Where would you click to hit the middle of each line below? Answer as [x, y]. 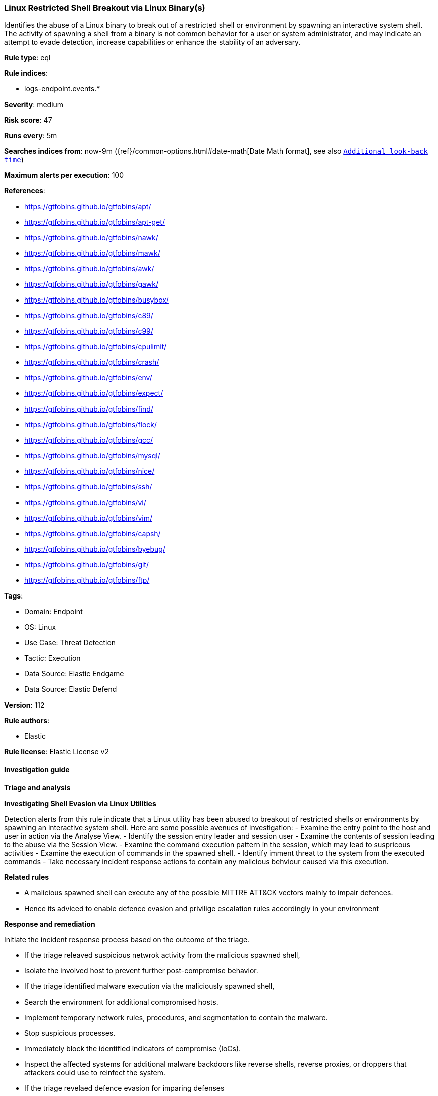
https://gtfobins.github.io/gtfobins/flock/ [91, 425]
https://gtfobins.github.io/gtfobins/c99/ [89, 331]
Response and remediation [50, 924]
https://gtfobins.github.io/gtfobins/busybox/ [96, 300]
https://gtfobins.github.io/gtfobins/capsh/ [92, 534]
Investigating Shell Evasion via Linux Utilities [80, 803]
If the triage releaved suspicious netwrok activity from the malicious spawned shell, [162, 955]
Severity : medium [34, 105]
